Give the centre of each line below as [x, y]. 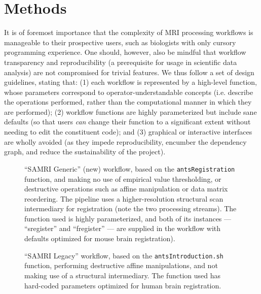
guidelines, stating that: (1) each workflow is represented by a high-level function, [130, 82]
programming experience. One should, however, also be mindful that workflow [125, 52]
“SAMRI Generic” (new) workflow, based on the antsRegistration [130, 168]
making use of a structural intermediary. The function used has [123, 275]
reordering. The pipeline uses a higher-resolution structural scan [124, 198]
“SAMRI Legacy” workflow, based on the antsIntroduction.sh [124, 255]
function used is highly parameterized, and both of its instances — [128, 218]
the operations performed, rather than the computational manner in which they [128, 102]
